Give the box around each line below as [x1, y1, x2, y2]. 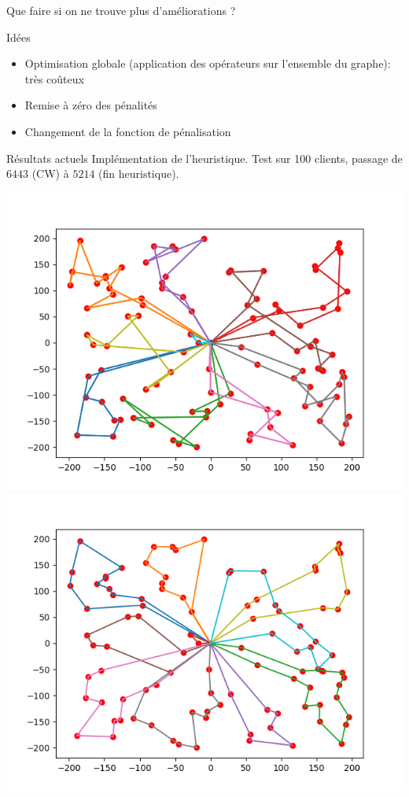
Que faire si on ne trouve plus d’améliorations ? [6, 2, 236, 18]
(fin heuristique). [98, 165, 179, 182]
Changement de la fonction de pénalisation [24, 123, 231, 139]
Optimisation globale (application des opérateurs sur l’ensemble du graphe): [24, 55, 391, 72]
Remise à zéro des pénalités [24, 97, 157, 113]
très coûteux [24, 70, 84, 87]
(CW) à [31, 165, 69, 182]
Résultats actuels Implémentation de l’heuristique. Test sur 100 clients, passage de [6, 149, 403, 166]
